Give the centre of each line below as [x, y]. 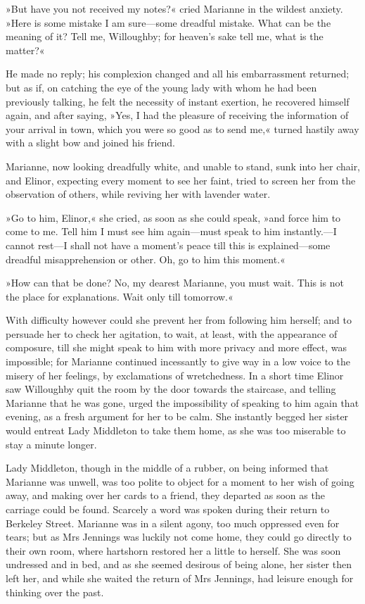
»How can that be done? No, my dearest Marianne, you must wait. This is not [175, 283]
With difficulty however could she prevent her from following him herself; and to [179, 320]
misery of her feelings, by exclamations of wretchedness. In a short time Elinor [175, 375]
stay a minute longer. [51, 444]
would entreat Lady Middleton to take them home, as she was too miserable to [176, 430]
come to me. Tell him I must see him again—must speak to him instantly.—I [171, 231]
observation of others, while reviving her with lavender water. [138, 194]
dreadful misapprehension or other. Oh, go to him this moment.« [146, 259]
